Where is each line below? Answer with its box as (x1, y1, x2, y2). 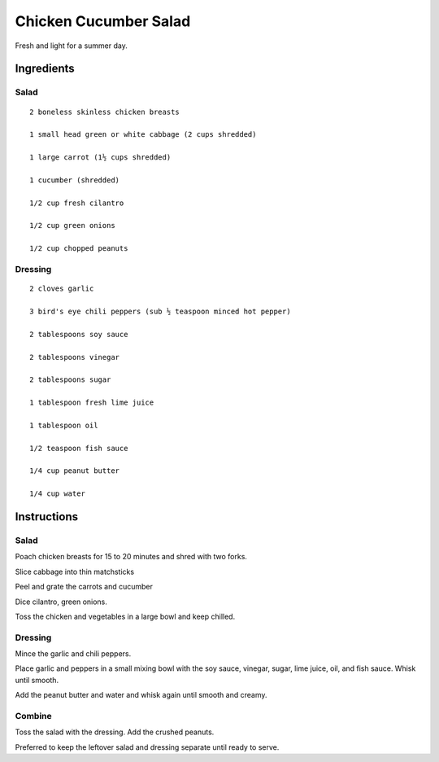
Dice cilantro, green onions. (15, 597, 107, 607)
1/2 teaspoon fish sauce (29, 444, 128, 453)
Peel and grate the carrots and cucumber (15, 582, 154, 592)
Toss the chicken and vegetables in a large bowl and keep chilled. (15, 611, 236, 621)
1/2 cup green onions (29, 221, 115, 230)
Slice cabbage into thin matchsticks (15, 567, 134, 576)
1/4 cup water (29, 489, 85, 498)
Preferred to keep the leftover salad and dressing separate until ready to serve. (15, 742, 280, 752)
